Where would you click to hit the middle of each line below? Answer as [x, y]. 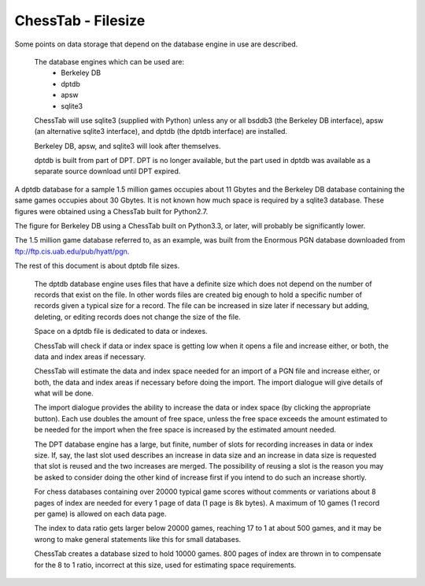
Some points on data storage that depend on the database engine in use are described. [156, 44]
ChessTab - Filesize [80, 20]
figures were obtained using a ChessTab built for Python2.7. [111, 211]
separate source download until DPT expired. [107, 171]
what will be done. [64, 393]
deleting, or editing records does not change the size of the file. [137, 317]
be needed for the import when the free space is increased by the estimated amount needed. [185, 430]
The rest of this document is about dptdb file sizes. [97, 266]
